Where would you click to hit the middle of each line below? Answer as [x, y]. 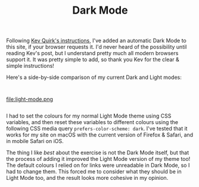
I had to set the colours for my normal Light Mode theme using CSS [89, 116]
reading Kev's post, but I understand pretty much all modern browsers [92, 53]
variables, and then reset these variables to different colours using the [92, 122]
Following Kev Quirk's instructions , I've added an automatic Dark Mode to [96, 41]
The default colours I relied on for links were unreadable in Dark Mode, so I [98, 165]
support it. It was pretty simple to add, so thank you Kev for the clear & [93, 59]
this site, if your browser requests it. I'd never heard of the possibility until [97, 47]
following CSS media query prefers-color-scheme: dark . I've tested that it [97, 129]
